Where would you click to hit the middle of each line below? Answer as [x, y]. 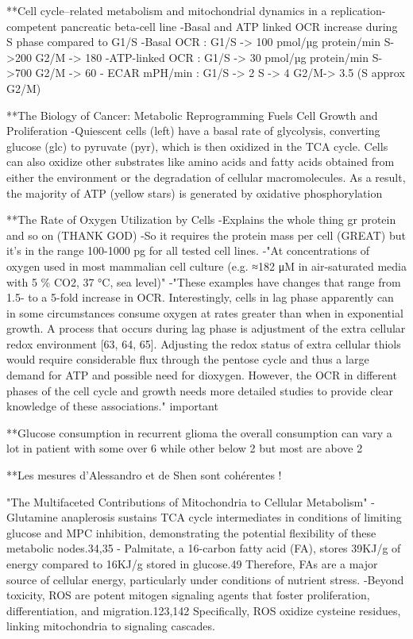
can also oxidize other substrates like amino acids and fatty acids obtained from [201, 162]
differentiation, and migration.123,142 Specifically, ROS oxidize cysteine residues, [204, 610]
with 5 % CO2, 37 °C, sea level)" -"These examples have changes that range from [204, 281]
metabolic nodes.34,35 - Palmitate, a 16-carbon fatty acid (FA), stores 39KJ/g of [204, 548]
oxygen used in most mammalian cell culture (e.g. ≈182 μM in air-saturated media [206, 266]
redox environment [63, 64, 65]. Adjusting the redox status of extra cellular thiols [204, 343]
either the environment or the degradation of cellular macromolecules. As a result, [206, 177]
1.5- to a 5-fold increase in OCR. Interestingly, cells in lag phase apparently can [200, 297]
